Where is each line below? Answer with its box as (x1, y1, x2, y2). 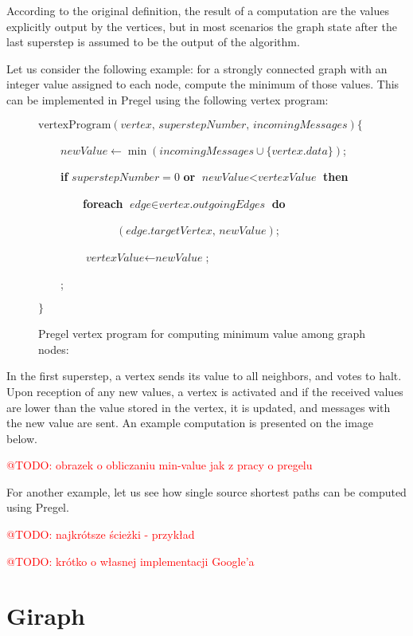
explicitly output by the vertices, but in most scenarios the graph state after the (6, 18, 397, 34)
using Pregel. (6, 499, 69, 516)
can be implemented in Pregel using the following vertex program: (6, 91, 329, 108)
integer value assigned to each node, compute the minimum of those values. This (6, 76, 399, 92)
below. (6, 430, 37, 446)
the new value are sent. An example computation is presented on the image (6, 414, 374, 431)
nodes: (38, 340, 69, 357)
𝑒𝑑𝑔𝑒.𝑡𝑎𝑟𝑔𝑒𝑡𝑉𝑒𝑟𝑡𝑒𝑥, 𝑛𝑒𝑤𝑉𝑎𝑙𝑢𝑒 (126, 226, 267, 238)
